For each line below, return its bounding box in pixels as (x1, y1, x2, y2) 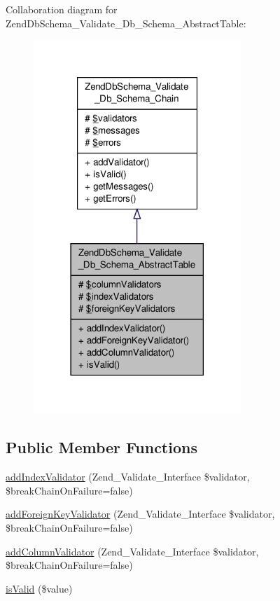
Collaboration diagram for (6, 2, 118, 16)
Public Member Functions (6, 436, 197, 458)
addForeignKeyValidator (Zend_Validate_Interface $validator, (6, 506, 275, 521)
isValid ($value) (6, 581, 73, 595)
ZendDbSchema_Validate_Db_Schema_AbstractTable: (6, 15, 246, 30)
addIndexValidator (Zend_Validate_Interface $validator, (6, 469, 250, 484)
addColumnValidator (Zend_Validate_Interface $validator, (6, 544, 259, 558)
